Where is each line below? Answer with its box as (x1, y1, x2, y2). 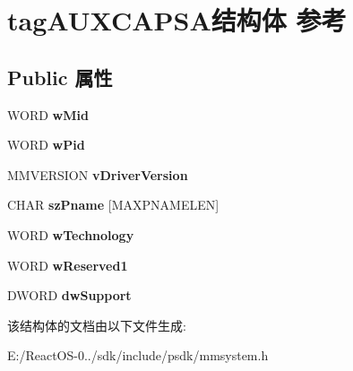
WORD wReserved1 (7, 255, 128, 274)
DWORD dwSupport (7, 286, 132, 305)
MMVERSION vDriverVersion (7, 165, 188, 184)
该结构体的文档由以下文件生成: (7, 315, 186, 334)
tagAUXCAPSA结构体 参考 (7, 2, 347, 39)
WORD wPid (7, 135, 85, 154)
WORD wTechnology (7, 225, 134, 244)
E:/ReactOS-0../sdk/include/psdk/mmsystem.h (7, 346, 269, 365)
